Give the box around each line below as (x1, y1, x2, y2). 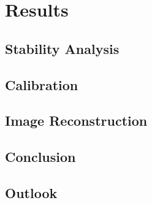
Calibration (5, 75, 78, 94)
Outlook (5, 183, 58, 202)
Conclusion (5, 147, 76, 166)
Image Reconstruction (5, 111, 148, 130)
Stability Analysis (5, 39, 120, 58)
